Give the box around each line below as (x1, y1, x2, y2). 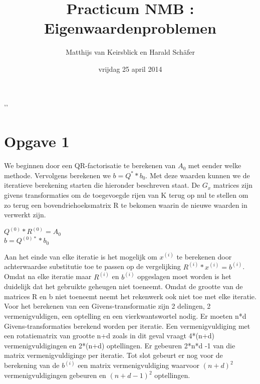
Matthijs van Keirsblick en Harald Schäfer (66, 47, 195, 57)
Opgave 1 (4, 131, 70, 152)
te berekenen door (176, 251, 232, 262)
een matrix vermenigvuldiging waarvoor (78, 360, 199, 370)
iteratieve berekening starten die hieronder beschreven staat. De (4, 180, 200, 190)
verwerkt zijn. (4, 209, 46, 220)
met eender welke (188, 160, 241, 171)
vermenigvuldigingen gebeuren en (4, 370, 106, 380)
